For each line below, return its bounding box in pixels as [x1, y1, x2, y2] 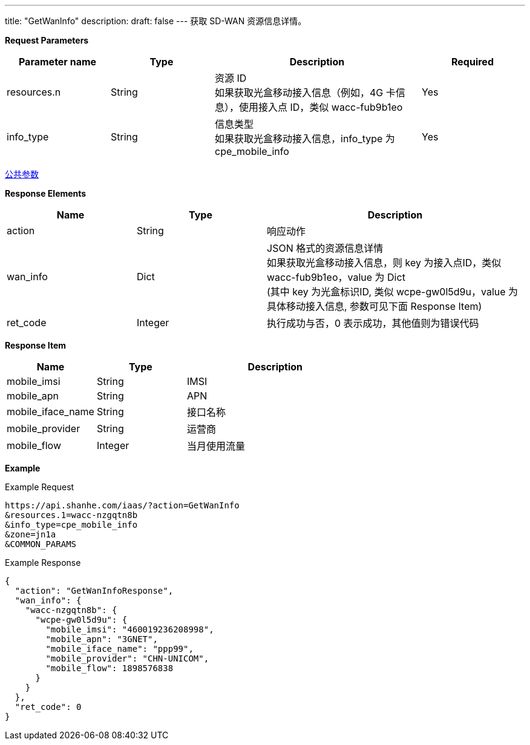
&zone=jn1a [5, 530, 56, 539]
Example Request [5, 482, 74, 492]
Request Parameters [5, 35, 89, 45]
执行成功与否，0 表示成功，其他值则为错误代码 [267, 317, 479, 329]
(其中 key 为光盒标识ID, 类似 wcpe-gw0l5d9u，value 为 [267, 286, 519, 298]
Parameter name [18, 56, 97, 68]
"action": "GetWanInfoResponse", [15, 586, 174, 596]
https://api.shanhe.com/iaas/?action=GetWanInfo [5, 500, 240, 510]
